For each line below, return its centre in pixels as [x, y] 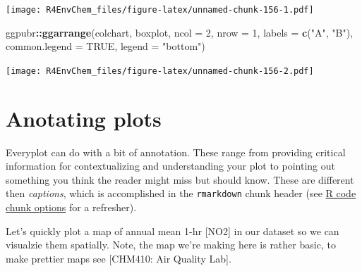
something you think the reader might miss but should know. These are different [180, 179]
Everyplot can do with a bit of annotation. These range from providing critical [176, 152]
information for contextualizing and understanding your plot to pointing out [171, 166]
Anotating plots [84, 118]
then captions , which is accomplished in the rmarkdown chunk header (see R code [181, 193]
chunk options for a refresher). [71, 207]
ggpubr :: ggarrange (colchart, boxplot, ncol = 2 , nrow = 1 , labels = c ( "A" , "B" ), [179, 32]
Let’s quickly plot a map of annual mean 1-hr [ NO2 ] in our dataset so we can [173, 231]
